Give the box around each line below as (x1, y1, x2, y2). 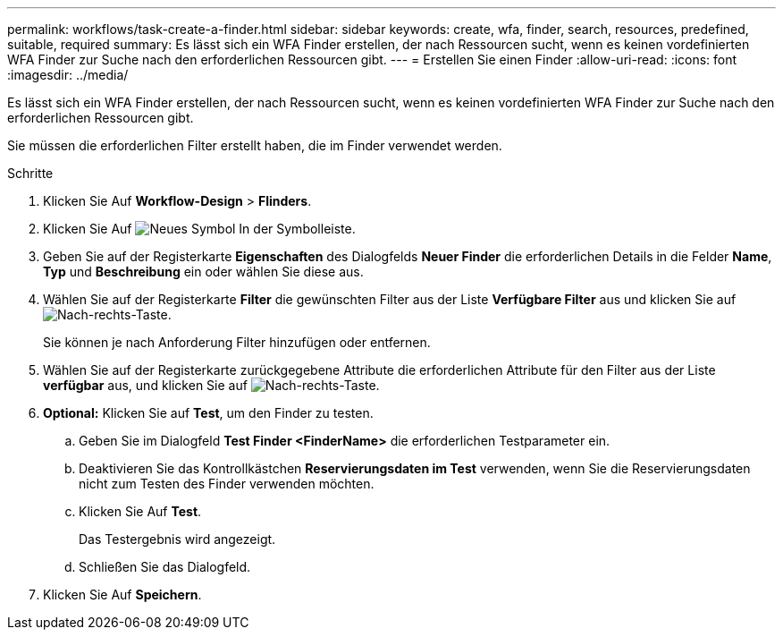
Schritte (7, 166, 54, 181)
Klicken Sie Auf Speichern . (43, 587, 202, 602)
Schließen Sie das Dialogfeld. (79, 559, 251, 574)
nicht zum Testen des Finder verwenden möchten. (79, 476, 375, 491)
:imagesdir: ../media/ (7, 67, 129, 82)
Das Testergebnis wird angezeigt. (79, 531, 276, 547)
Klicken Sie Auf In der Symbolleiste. (43, 221, 356, 236)
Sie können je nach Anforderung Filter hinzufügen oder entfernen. (43, 335, 431, 350)
